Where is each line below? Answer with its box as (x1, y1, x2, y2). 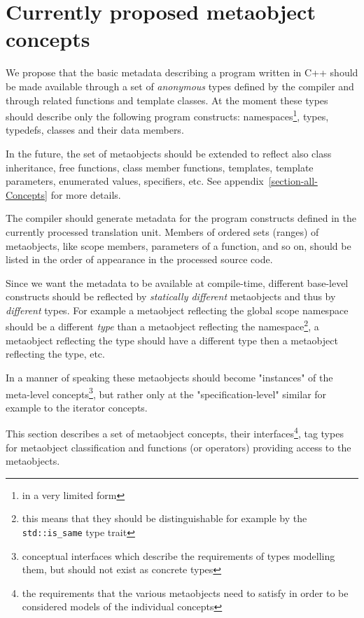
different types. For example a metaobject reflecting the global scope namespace (6, 302, 349, 317)
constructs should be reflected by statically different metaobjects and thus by (6, 289, 336, 304)
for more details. (50, 187, 121, 202)
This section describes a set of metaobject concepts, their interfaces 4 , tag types (6, 424, 344, 440)
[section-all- (268, 174, 318, 188)
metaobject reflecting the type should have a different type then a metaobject (6, 332, 338, 347)
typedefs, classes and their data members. (6, 122, 184, 137)
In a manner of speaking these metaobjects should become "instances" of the (6, 370, 333, 384)
